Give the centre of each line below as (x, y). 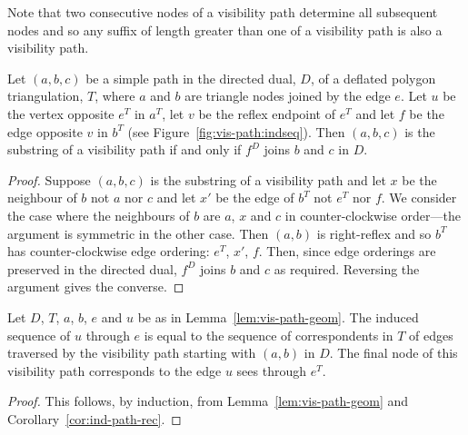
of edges (431, 335)
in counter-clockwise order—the (373, 215)
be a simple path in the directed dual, (191, 78)
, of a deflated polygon (373, 78)
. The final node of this (393, 353)
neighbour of (42, 198)
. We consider (419, 198)
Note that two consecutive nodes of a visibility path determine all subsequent (223, 12)
